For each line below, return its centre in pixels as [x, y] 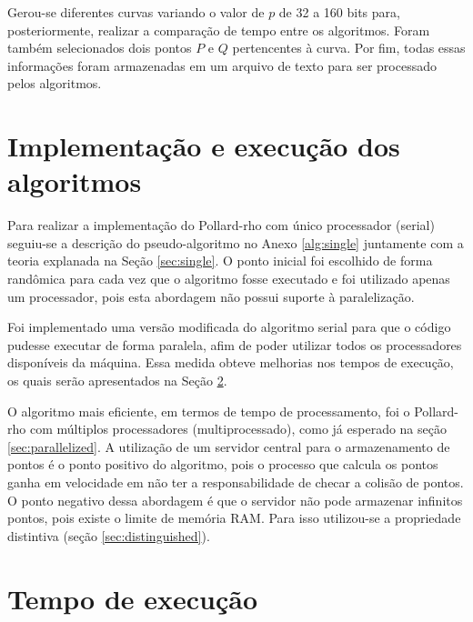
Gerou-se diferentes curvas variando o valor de [136, 12]
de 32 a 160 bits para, [339, 12]
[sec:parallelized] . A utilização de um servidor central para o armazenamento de [229, 446]
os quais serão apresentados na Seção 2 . [117, 381]
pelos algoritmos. [55, 83]
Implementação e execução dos [204, 146]
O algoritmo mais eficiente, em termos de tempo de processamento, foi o [209, 411]
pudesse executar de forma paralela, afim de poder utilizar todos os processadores [235, 344]
